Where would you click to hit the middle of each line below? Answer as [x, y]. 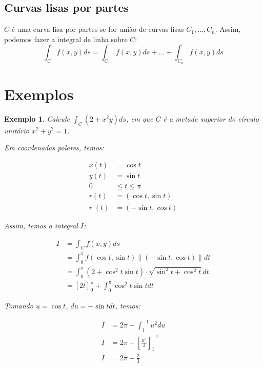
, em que [139, 118]
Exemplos [39, 94]
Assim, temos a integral [41, 225]
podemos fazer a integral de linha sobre [66, 39]
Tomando [19, 306]
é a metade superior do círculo [211, 118]
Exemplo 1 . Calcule [37, 118]
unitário [17, 130]
